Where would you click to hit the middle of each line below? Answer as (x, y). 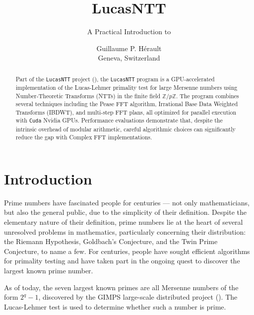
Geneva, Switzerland (129, 58)
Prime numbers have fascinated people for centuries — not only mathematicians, (127, 202)
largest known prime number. (49, 271)
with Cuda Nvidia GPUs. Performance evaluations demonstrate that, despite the (119, 120)
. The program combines (207, 95)
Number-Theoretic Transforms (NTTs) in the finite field (88, 95)
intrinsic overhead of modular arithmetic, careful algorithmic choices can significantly (126, 129)
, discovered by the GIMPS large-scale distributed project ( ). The (138, 297)
